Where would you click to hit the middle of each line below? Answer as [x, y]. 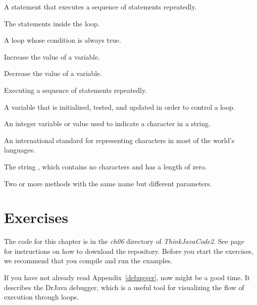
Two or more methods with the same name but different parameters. [108, 183]
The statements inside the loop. [52, 23]
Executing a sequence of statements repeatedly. [76, 90]
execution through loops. [42, 297]
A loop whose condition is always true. [63, 40]
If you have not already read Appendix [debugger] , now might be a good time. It [127, 277]
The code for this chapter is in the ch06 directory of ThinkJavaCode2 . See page [124, 241]
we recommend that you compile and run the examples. [88, 261]
